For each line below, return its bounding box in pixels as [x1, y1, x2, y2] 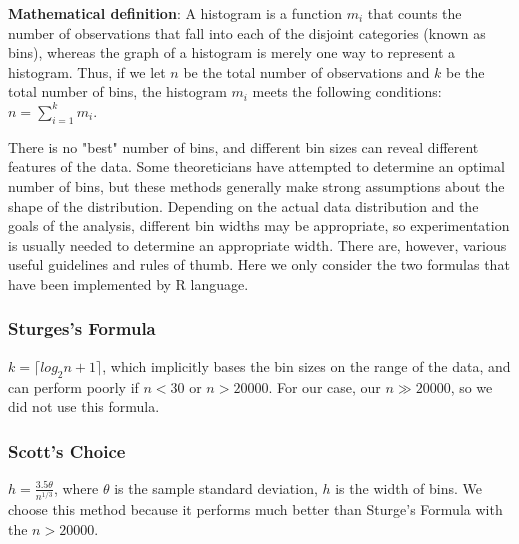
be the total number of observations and [183, 61, 430, 82]
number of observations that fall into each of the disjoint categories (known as [8, 22, 486, 43]
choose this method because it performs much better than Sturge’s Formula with [8, 499, 503, 520]
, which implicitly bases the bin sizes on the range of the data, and [102, 355, 511, 376]
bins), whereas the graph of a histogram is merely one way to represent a [8, 42, 456, 63]
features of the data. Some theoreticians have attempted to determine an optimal [8, 156, 505, 177]
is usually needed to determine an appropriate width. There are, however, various [8, 234, 507, 255]
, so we [450, 376, 493, 397]
